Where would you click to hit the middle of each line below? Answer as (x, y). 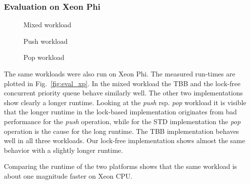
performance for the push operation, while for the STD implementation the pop (122, 121)
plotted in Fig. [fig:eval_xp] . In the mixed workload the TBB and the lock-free (122, 83)
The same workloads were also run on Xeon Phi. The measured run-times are (120, 74)
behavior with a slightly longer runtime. (63, 150)
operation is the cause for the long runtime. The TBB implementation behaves (122, 131)
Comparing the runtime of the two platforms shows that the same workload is (121, 166)
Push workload (46, 41)
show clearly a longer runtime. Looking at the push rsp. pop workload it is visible (125, 102)
